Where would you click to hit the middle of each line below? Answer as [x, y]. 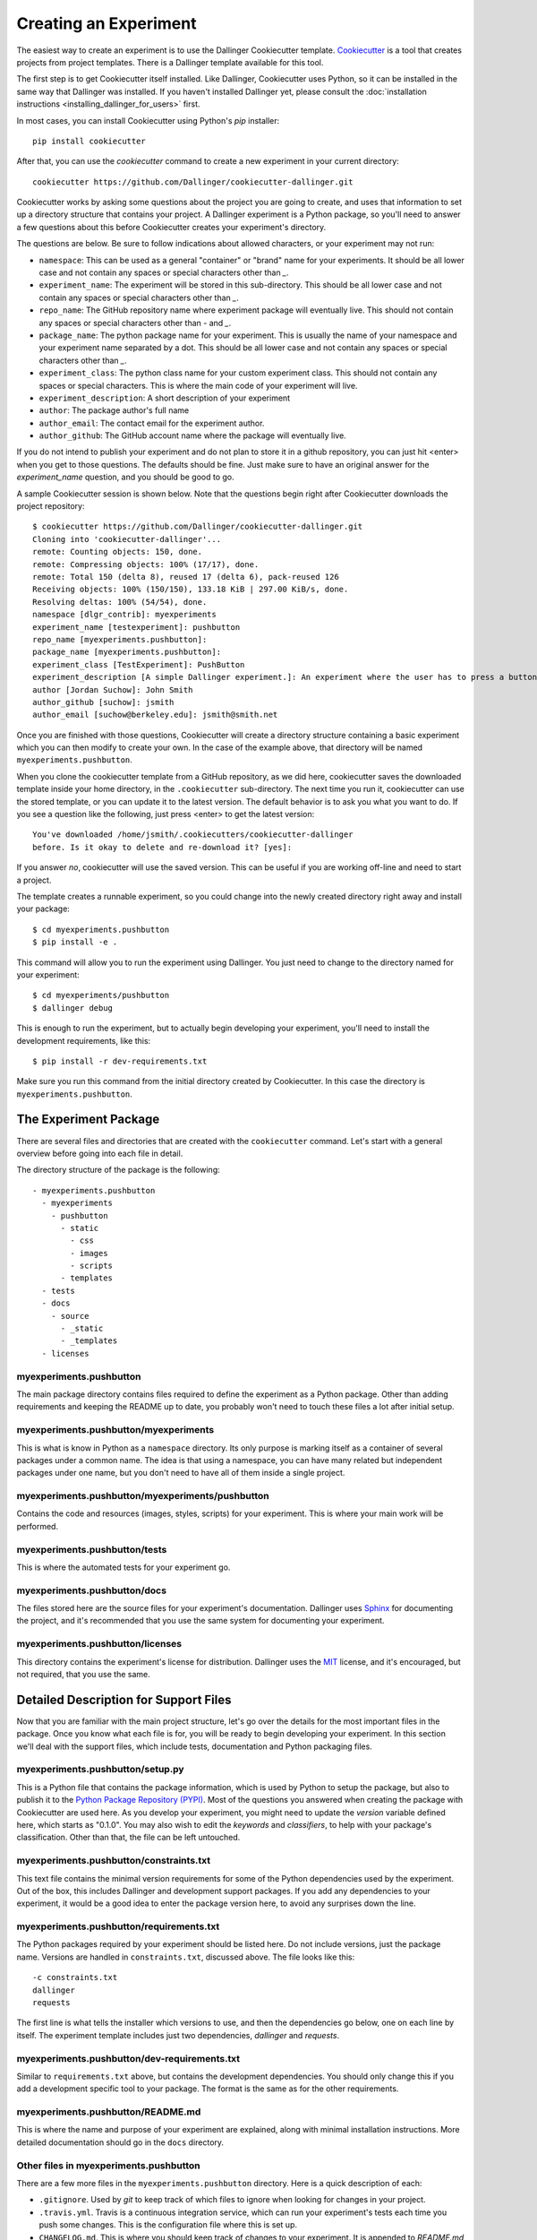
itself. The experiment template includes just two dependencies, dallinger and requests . [178, 2035]
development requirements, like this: [84, 1040]
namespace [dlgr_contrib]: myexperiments [124, 615]
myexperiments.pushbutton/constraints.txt [113, 1861]
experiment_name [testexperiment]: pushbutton [136, 627]
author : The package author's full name [114, 410]
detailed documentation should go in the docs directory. [120, 2142]
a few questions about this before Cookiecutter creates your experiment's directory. [171, 227]
